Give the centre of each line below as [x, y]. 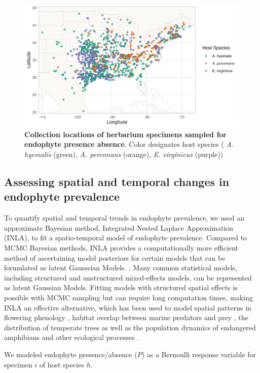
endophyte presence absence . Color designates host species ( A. [129, 144]
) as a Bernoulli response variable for [199, 354]
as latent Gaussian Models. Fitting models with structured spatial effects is [121, 287]
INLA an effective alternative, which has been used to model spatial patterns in [128, 307]
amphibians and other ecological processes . [72, 337]
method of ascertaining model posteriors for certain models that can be [115, 257]
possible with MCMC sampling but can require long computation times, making [128, 297]
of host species [62, 364]
